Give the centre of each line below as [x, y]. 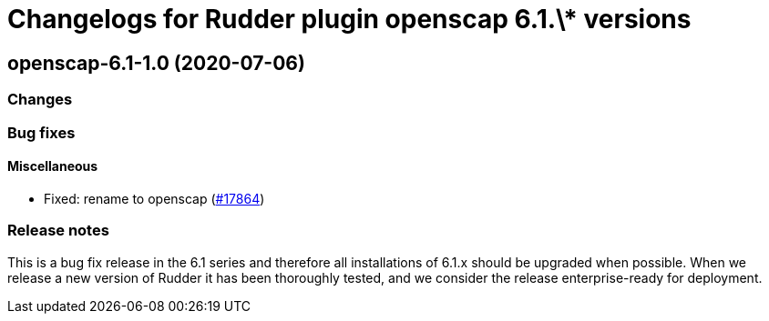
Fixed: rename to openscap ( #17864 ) [154, 198]
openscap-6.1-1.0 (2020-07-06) [156, 63]
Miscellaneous [53, 166]
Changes [40, 100]
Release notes [58, 231]
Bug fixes [41, 132]
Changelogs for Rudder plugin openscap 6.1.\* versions [349, 19]
